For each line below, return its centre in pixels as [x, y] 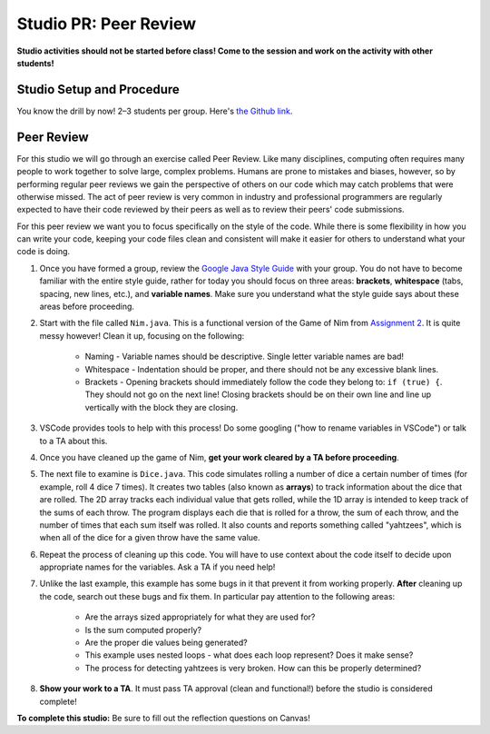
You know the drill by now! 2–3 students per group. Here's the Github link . [155, 111]
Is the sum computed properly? [143, 630]
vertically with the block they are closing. [162, 407]
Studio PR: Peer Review [107, 24]
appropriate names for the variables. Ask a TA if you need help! [157, 567]
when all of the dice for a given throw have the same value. [150, 538]
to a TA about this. [73, 441]
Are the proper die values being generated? [167, 643]
